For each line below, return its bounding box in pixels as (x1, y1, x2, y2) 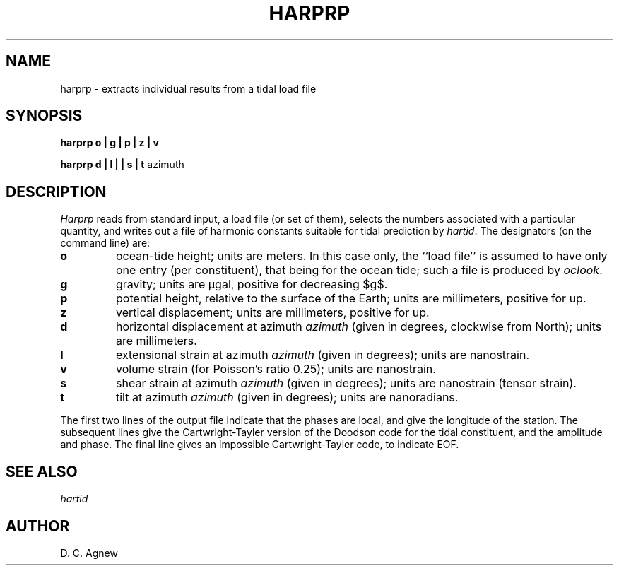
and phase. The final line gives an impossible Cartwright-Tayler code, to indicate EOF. (60, 438, 459, 451)
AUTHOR (6, 517, 70, 535)
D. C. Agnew (60, 546, 118, 559)
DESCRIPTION (6, 182, 107, 201)
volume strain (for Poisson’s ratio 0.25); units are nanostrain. (116, 362, 436, 377)
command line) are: (60, 237, 151, 249)
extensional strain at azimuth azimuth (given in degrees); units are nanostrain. (116, 348, 530, 363)
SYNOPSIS (6, 107, 83, 125)
